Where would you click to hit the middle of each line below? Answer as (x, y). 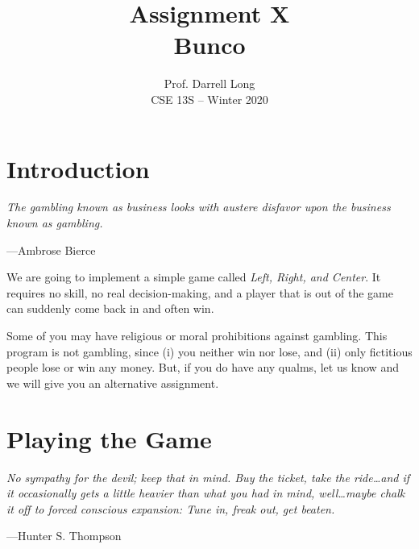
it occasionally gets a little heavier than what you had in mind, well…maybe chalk (206, 493)
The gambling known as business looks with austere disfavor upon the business (199, 207)
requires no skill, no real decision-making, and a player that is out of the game (200, 292)
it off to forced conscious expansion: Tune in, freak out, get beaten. (171, 508)
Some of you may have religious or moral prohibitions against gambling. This (197, 335)
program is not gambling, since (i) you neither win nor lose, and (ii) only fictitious (209, 351)
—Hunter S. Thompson (64, 536)
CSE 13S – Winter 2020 (209, 99)
